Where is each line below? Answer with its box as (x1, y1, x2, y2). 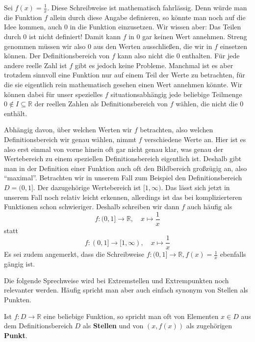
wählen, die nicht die (176, 98, 238, 109)
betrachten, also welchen (140, 124, 213, 135)
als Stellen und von (82, 320, 144, 331)
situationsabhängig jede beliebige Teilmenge (110, 89, 242, 99)
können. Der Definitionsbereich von (4, 50, 110, 61)
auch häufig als (187, 201, 232, 212)
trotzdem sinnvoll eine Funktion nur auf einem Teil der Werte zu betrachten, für (4, 70, 245, 80)
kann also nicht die (117, 50, 175, 61)
